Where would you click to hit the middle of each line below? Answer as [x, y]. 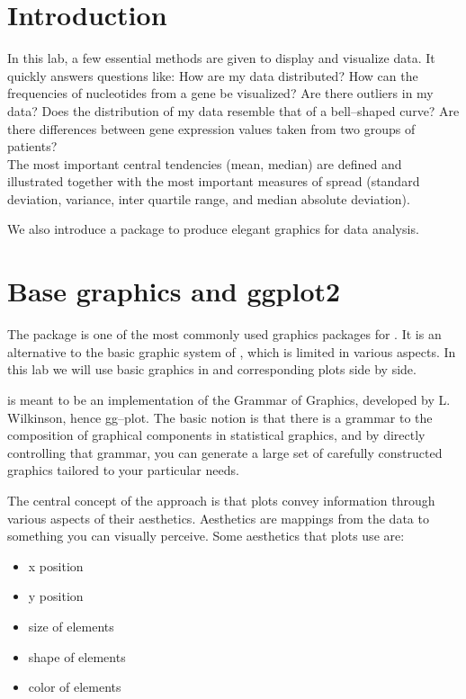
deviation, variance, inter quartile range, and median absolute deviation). [209, 198]
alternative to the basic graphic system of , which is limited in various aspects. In [232, 351]
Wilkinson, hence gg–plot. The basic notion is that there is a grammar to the [220, 417]
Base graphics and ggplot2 [174, 291]
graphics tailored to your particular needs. [123, 470]
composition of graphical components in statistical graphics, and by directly [216, 435]
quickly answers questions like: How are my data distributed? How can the [213, 75]
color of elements [75, 687]
